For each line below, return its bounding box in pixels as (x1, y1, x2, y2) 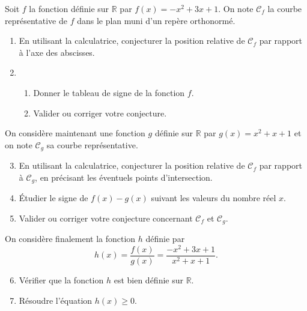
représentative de (5, 14, 67, 26)
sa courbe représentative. (46, 138, 138, 151)
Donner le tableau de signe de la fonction (33, 86, 185, 98)
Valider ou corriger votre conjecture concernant (19, 211, 193, 224)
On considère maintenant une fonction (5, 127, 145, 139)
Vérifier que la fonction (19, 274, 104, 286)
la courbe (267, 2, 302, 14)
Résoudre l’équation (19, 294, 93, 306)
